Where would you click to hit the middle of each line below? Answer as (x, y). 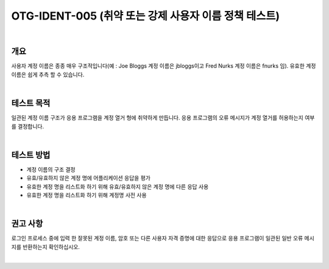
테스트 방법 (31, 155)
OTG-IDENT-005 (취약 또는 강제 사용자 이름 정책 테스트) (146, 16)
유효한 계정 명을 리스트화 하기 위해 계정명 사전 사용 (87, 195)
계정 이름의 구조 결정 (51, 169)
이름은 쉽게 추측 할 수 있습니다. (48, 74)
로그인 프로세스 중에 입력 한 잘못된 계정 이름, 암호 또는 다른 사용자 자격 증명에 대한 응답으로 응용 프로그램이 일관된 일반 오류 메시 (163, 239)
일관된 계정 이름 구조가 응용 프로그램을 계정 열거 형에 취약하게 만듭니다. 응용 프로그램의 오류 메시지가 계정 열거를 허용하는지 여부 (163, 118)
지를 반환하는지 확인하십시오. (46, 246)
